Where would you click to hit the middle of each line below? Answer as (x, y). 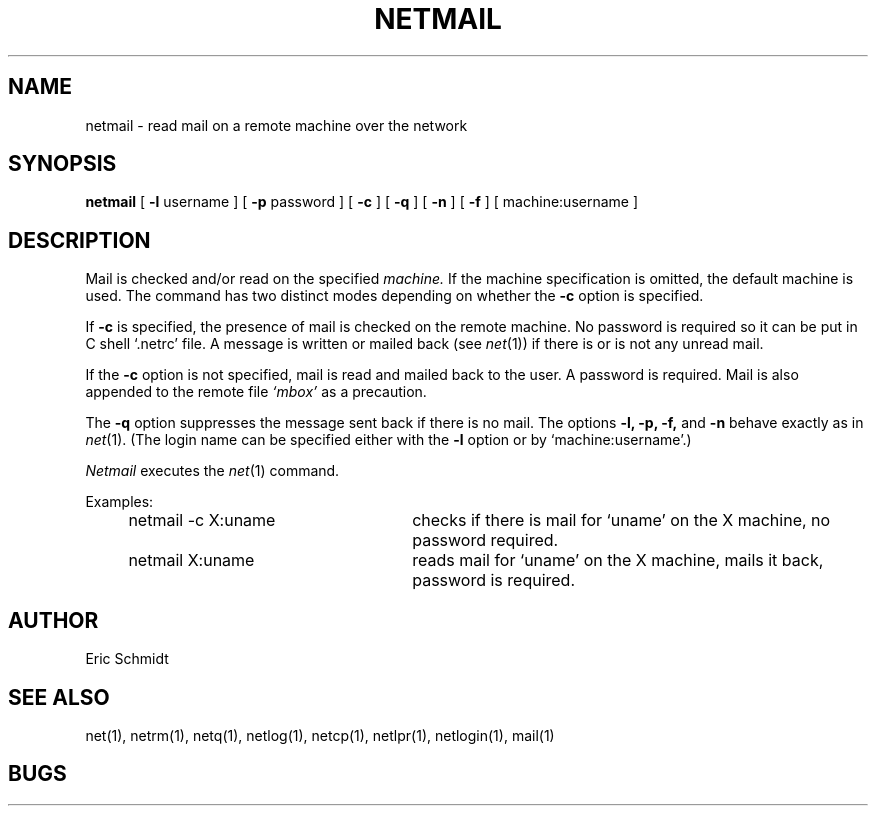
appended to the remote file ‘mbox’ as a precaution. (256, 392)
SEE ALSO (59, 697)
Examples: (119, 502)
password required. (485, 540)
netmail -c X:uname (202, 520)
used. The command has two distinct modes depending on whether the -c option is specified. (394, 296)
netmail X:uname (191, 560)
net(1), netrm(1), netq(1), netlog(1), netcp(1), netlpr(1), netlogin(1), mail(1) (320, 735)
